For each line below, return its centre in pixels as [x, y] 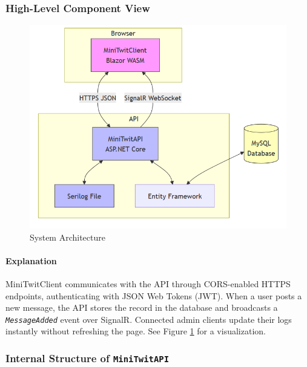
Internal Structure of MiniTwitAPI [87, 358]
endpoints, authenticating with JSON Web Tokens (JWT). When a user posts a [154, 295]
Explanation [31, 260]
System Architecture [68, 237]
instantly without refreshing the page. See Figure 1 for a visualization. [136, 331]
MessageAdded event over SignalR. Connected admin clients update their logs [149, 319]
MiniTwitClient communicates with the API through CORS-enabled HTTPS [148, 283]
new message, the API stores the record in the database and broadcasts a [142, 307]
